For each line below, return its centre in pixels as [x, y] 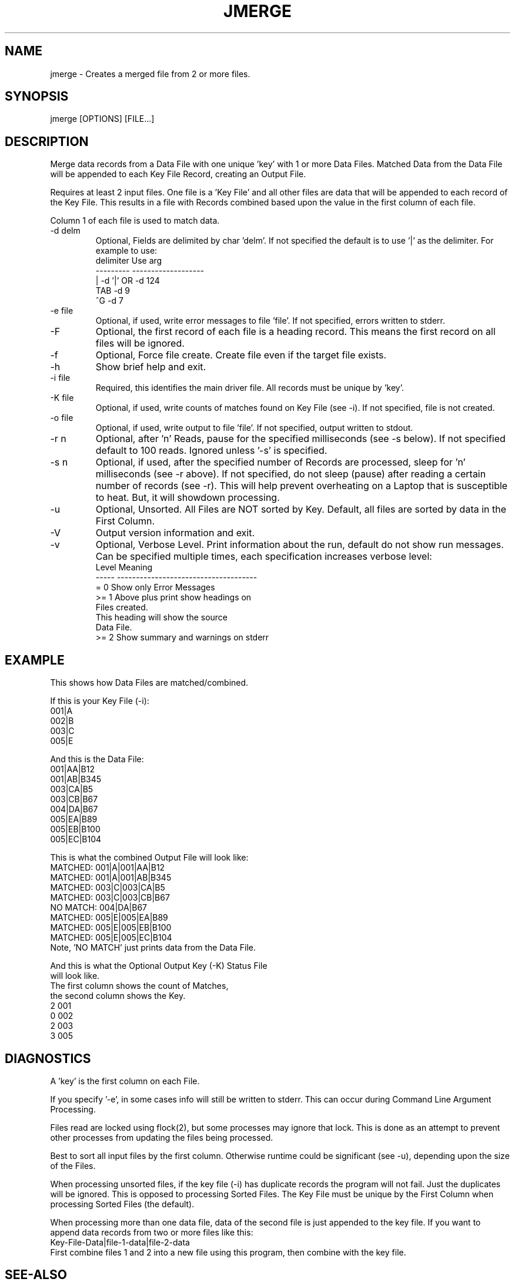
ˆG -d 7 [109, 301]
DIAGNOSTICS [48, 1058]
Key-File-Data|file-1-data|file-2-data [120, 1242]
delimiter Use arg [129, 261]
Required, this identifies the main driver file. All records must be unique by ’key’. [250, 388]
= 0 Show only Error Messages [155, 587]
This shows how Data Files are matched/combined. [149, 683]
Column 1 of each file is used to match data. [135, 221]
